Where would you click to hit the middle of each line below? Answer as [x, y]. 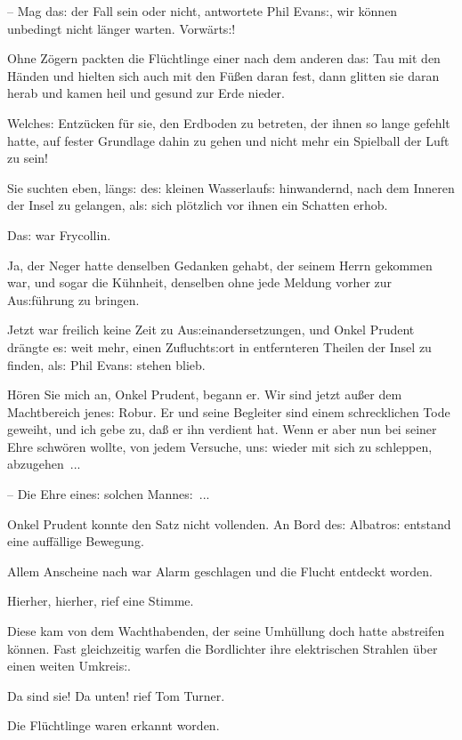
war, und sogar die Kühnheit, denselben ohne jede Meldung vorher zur [200, 282]
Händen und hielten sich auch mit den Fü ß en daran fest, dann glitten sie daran [223, 75]
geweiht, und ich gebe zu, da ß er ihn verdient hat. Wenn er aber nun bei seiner [222, 429]
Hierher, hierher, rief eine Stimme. [101, 601]
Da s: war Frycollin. [59, 234]
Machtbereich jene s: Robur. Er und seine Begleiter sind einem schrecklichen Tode [229, 411]
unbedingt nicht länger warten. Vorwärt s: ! [122, 28]
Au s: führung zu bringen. [73, 299]
